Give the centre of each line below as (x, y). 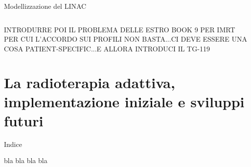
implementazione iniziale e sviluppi (124, 101)
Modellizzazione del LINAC (45, 6)
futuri (24, 120)
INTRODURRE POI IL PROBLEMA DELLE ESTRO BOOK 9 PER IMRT (120, 29)
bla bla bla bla (26, 160)
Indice (13, 144)
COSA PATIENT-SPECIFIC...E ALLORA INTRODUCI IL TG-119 (107, 48)
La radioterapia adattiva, (90, 82)
